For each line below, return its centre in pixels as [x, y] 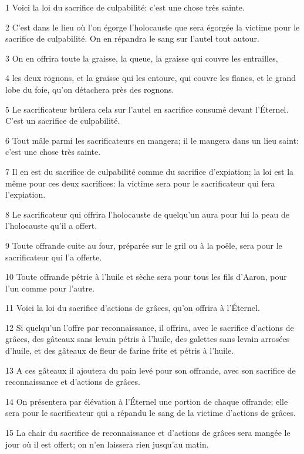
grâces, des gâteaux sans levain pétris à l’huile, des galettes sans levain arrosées [148, 339]
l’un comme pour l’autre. [50, 288]
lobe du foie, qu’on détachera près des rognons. [90, 89]
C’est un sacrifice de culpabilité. [63, 121]
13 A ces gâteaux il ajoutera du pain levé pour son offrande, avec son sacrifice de [151, 370]
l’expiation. [26, 194]
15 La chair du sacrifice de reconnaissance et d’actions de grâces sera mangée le [148, 433]
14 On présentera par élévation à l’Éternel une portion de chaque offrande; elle [147, 401]
